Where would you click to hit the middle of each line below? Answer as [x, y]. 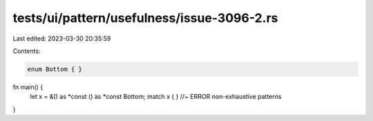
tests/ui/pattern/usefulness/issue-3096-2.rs [145, 18]
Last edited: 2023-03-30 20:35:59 [62, 38]
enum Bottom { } [55, 69]
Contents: [27, 51]
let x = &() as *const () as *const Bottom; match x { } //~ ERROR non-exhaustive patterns [156, 97]
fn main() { [28, 87]
